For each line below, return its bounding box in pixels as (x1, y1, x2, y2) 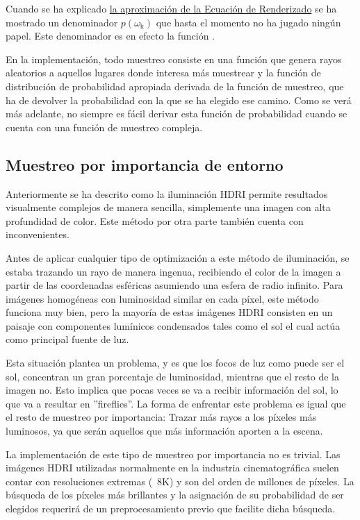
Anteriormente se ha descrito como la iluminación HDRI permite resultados (6, 186, 328, 201)
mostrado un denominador (6, 15, 118, 29)
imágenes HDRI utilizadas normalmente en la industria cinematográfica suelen (6, 460, 339, 475)
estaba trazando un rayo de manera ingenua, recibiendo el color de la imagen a (6, 264, 341, 278)
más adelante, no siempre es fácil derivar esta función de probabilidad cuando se (6, 106, 347, 121)
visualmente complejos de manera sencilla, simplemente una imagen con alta (6, 200, 331, 215)
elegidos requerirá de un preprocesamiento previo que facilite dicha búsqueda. (6, 501, 336, 516)
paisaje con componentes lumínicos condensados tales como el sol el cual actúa (6, 318, 341, 333)
